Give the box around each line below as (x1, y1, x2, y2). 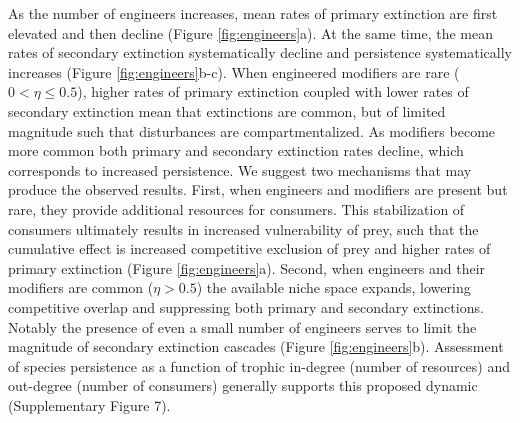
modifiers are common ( (8, 277, 154, 298)
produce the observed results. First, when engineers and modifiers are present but (8, 179, 508, 200)
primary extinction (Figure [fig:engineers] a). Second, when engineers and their (8, 257, 486, 278)
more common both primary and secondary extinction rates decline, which (8, 140, 464, 161)
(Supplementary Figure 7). (8, 394, 171, 415)
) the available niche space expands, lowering (196, 277, 471, 298)
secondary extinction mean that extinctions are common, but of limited (8, 100, 446, 121)
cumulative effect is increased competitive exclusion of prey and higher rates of (8, 238, 491, 259)
